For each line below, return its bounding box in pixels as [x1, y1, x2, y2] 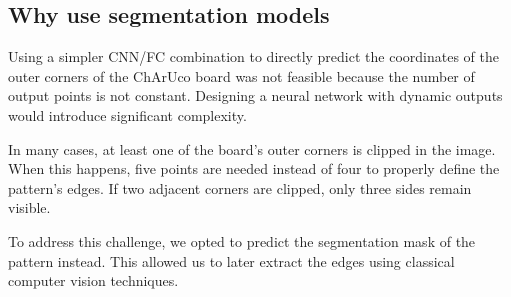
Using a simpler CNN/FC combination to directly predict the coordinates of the [8, 46, 499, 67]
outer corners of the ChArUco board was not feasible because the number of [8, 65, 475, 86]
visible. [8, 197, 51, 218]
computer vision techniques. [8, 270, 179, 291]
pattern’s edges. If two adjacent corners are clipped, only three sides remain [8, 177, 472, 198]
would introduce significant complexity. [8, 104, 247, 125]
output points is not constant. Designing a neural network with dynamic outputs [8, 85, 503, 106]
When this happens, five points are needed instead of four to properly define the [8, 158, 500, 179]
